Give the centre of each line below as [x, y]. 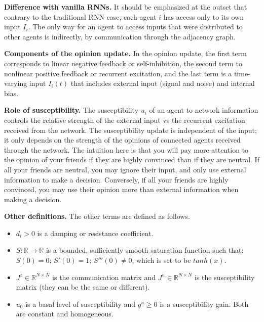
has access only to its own [203, 16]
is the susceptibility [225, 277]
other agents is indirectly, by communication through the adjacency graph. [120, 36]
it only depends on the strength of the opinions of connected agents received [122, 140]
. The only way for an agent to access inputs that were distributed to [135, 27]
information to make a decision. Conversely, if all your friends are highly [116, 179]
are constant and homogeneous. [65, 314]
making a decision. [33, 199]
